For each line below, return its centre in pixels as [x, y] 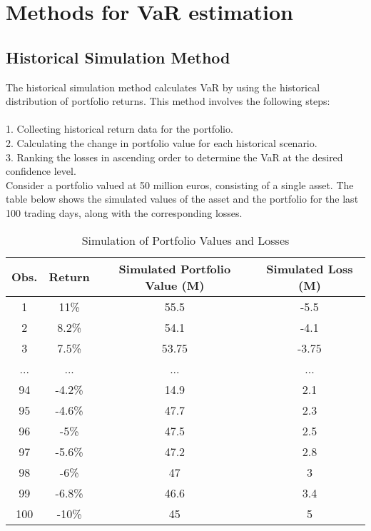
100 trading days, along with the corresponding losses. [124, 212]
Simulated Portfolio [175, 268]
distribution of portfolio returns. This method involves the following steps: [168, 101]
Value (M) [175, 285]
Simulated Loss [310, 268]
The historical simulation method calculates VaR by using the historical [163, 87]
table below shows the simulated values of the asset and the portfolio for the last [182, 199]
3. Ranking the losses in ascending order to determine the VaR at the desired [174, 157]
